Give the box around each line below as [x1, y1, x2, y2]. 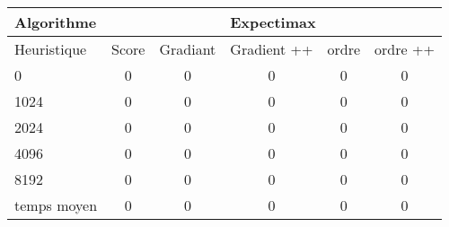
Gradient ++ [230, 39, 313, 59]
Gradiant [159, 39, 216, 59]
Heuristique [14, 39, 87, 59]
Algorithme [14, 12, 97, 32]
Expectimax [230, 12, 316, 32]
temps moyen [14, 195, 98, 215]
